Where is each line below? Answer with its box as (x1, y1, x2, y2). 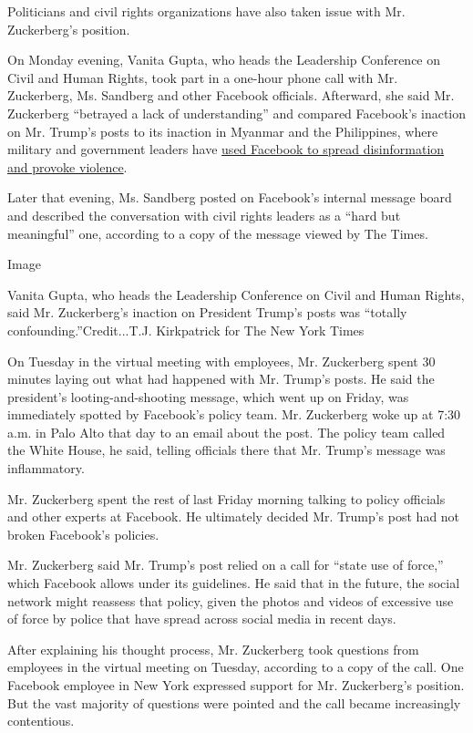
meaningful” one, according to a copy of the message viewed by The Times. (7, 223, 428, 243)
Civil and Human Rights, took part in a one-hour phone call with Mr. (7, 67, 398, 87)
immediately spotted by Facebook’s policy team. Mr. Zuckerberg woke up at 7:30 (7, 405, 461, 424)
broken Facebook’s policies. (7, 524, 159, 543)
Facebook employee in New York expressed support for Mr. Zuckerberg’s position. (7, 676, 465, 694)
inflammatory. (7, 459, 85, 478)
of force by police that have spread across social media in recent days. (7, 609, 396, 628)
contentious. (7, 711, 75, 730)
